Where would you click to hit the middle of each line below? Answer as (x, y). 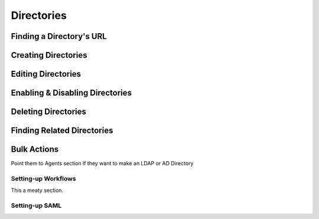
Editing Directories (46, 74)
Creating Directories (49, 55)
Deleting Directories (49, 112)
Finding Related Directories (62, 131)
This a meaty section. (37, 190)
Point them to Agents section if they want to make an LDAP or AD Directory (102, 164)
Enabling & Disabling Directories (71, 93)
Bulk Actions (35, 150)
